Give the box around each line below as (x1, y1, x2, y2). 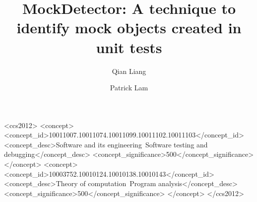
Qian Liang (112, 66, 146, 76)
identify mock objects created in (16, 17, 242, 38)
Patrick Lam (110, 82, 148, 93)
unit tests (96, 37, 162, 57)
